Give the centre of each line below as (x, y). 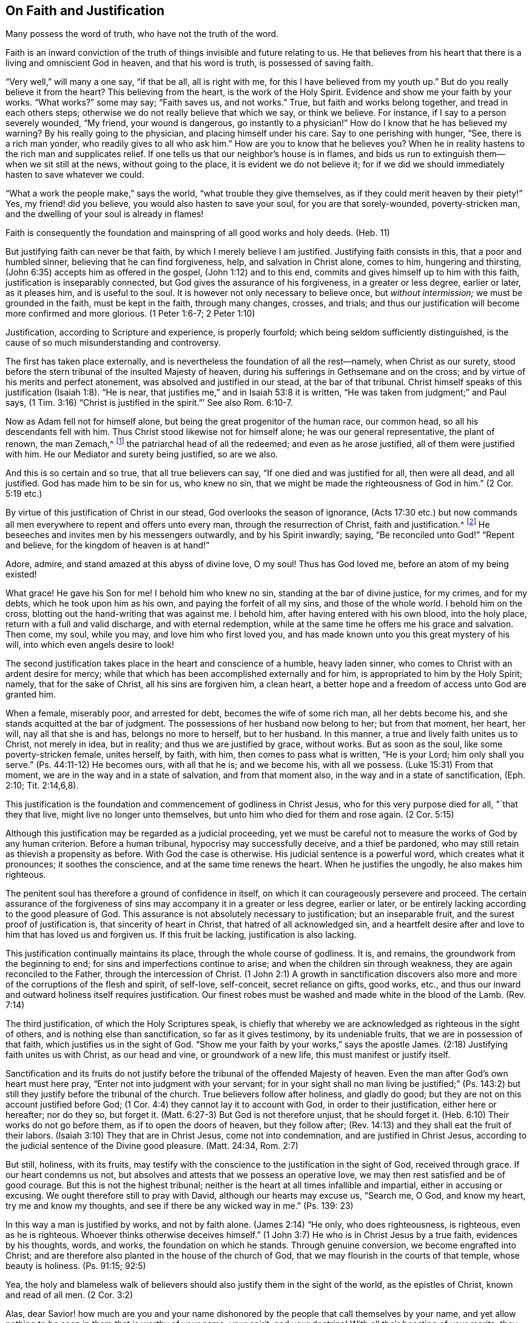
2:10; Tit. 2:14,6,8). (42, 785)
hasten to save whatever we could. (75, 175)
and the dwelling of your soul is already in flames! (105, 214)
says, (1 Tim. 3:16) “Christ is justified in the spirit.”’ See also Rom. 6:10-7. (149, 403)
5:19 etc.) (24, 494)
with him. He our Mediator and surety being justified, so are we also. (142, 454)
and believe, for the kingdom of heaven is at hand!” (108, 545)
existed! (21, 574)
